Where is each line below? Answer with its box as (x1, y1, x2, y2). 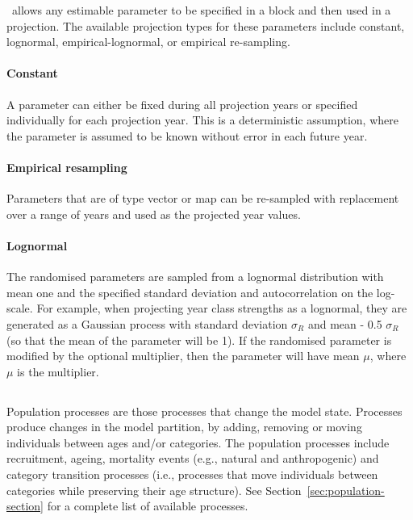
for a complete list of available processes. (47, 497, 248, 514)
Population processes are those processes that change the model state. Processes (6, 402, 403, 419)
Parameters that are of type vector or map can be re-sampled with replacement (6, 190, 399, 207)
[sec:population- (307, 481, 385, 498)
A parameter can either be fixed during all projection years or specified (6, 95, 358, 112)
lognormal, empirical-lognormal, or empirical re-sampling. (6, 33, 290, 50)
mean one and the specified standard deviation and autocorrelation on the (6, 283, 373, 300)
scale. (6, 300, 33, 317)
